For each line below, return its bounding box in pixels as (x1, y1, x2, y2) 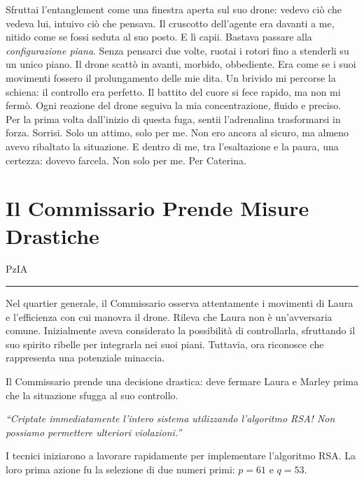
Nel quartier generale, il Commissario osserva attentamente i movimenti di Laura (6, 296, 353, 310)
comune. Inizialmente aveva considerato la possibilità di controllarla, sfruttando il (6, 323, 356, 338)
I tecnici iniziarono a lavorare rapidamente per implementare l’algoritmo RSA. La (6, 448, 356, 463)
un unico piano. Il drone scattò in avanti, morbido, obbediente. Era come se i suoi (6, 57, 356, 71)
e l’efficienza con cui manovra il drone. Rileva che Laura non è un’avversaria (6, 309, 332, 324)
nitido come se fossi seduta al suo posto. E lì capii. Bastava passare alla (6, 29, 312, 44)
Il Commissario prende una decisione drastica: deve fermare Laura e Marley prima (6, 374, 359, 388)
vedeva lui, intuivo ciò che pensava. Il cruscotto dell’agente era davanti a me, (6, 15, 335, 30)
